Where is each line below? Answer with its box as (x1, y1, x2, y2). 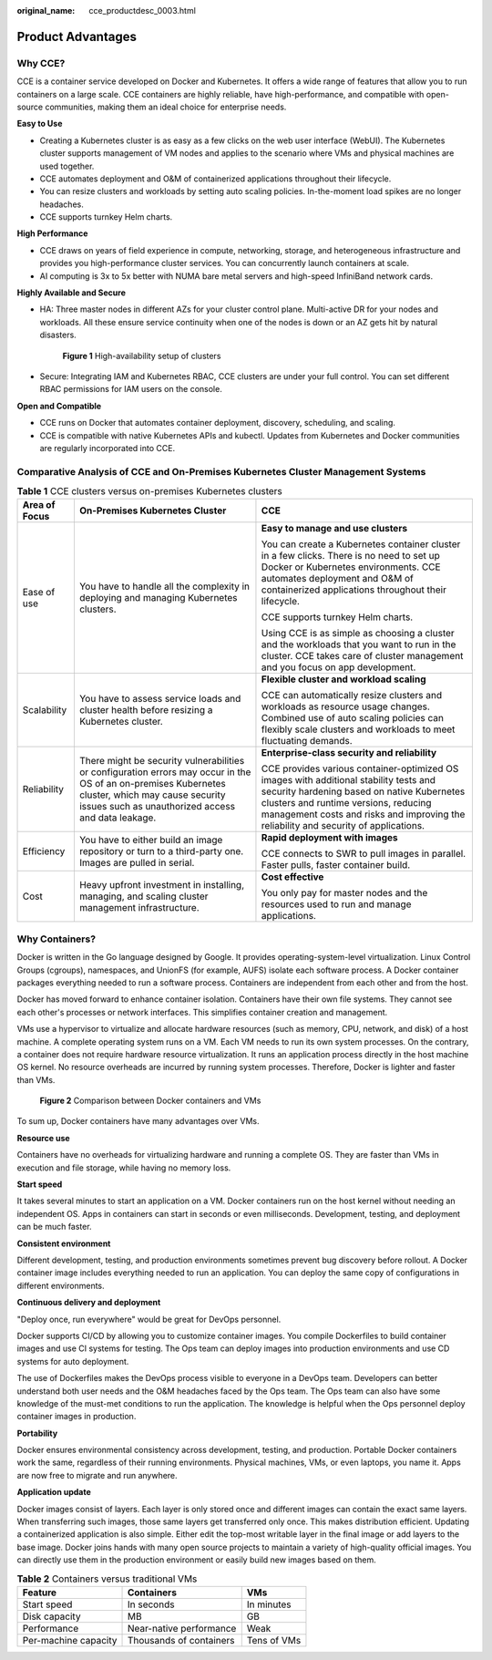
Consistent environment (16, 1238, 111, 1249)
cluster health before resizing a (78, 704, 213, 717)
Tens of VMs (246, 1634, 302, 1646)
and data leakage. (78, 811, 157, 824)
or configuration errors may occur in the (78, 766, 251, 778)
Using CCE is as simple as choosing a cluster (261, 627, 455, 640)
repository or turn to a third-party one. (78, 845, 244, 858)
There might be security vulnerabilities (78, 755, 245, 768)
